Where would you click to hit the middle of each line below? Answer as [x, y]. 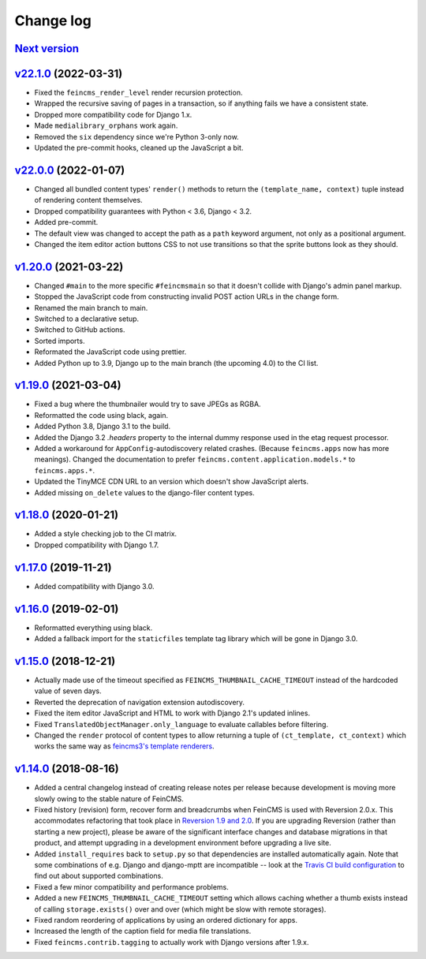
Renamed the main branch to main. [91, 308]
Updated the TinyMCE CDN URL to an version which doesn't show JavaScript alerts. [172, 482]
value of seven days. [68, 691]
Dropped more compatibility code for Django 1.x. [113, 114]
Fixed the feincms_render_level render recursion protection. [138, 93]
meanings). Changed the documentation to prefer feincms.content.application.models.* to [195, 459]
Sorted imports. [60, 341]
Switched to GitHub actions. [80, 330]
